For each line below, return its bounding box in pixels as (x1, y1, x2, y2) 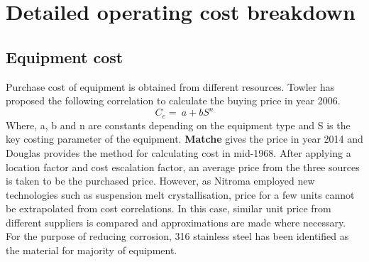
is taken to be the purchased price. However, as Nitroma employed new (6, 173, 315, 188)
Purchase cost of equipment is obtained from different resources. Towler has (6, 79, 335, 94)
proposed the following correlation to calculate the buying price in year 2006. (6, 93, 341, 108)
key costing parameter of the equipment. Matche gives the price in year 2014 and (6, 131, 363, 146)
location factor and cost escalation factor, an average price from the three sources (6, 159, 360, 174)
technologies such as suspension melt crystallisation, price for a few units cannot (6, 187, 355, 202)
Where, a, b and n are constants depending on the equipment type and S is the (6, 117, 351, 132)
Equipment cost (6, 45, 123, 67)
